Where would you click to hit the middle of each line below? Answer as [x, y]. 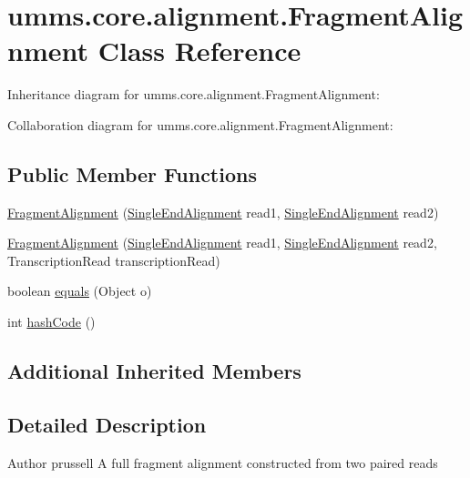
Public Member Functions [132, 173]
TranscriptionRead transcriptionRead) [114, 260]
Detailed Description [107, 424]
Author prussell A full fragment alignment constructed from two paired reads [223, 462]
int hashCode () [51, 322]
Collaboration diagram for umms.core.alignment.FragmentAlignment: [200, 124]
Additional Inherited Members [154, 371]
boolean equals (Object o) [80, 291]
